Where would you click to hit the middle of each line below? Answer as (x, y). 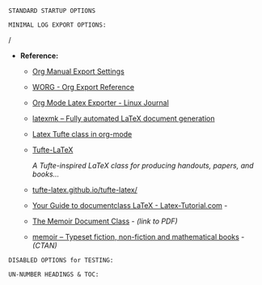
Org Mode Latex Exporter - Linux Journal (101, 103)
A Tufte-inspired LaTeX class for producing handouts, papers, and (143, 166)
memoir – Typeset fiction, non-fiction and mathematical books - (138, 237)
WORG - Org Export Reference (83, 87)
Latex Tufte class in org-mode (82, 134)
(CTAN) (45, 245)
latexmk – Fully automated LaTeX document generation (123, 118)
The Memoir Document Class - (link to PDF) (105, 221)
